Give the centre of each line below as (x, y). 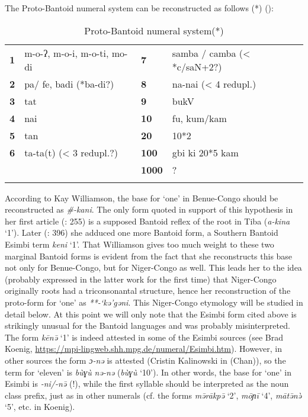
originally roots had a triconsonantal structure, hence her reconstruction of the (148, 291)
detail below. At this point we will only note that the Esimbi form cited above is (151, 314)
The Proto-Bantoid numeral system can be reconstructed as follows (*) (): (139, 8)
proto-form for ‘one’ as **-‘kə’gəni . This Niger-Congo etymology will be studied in (154, 302)
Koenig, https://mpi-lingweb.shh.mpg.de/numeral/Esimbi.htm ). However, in (144, 349)
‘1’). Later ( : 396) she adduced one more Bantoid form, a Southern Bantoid (142, 232)
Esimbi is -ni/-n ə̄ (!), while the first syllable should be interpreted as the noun (147, 384)
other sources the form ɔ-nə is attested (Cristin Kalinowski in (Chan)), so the (145, 360)
